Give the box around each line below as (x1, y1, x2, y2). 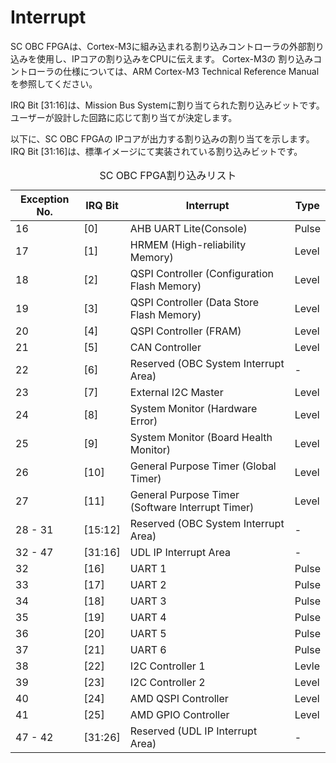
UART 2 (129, 577, 167, 591)
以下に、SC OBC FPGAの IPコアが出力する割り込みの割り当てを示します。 (10, 132, 315, 145)
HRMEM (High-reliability (129, 237, 247, 251)
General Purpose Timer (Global (129, 459, 277, 473)
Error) (129, 414, 158, 428)
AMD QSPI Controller (129, 691, 229, 705)
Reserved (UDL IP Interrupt (129, 724, 258, 738)
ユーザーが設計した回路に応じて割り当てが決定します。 (10, 111, 238, 123)
